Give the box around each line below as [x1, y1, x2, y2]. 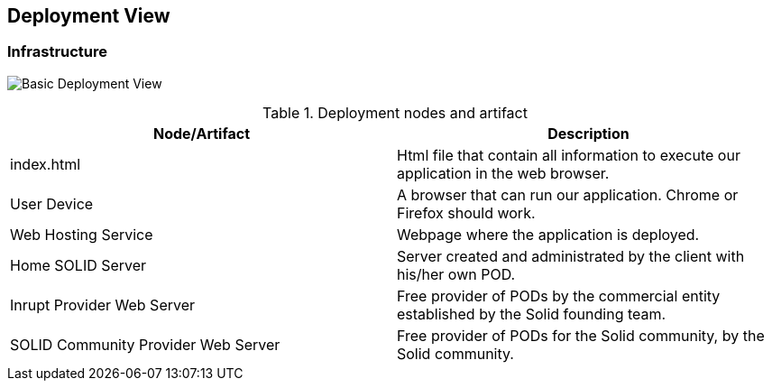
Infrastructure [7, 42, 108, 61]
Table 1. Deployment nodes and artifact [262, 103, 528, 122]
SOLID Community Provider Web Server [10, 335, 280, 354]
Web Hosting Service [10, 225, 153, 244]
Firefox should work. [397, 203, 536, 222]
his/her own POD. [397, 264, 516, 283]
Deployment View [7, 5, 170, 27]
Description [547, 124, 630, 143]
